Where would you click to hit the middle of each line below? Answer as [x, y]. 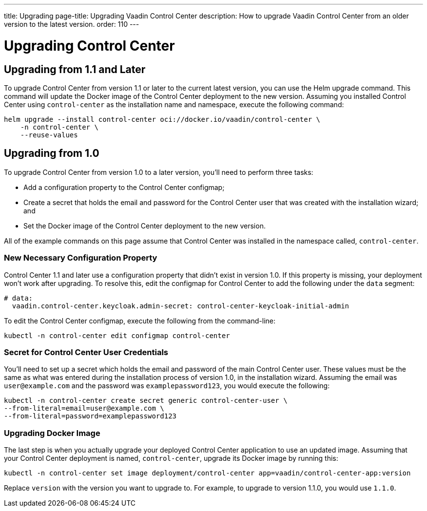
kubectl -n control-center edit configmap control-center [117, 335]
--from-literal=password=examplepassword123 [90, 416]
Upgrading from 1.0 [52, 153]
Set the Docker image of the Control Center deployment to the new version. [145, 226]
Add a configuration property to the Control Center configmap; [124, 187]
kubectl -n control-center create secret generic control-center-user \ [146, 401]
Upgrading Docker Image [52, 433]
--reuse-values [49, 135]
